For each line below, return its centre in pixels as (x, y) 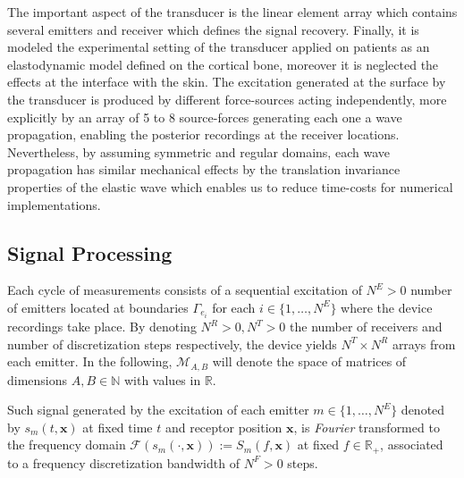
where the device (387, 307)
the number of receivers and (366, 327)
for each (234, 307)
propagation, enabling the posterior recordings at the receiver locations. (203, 134)
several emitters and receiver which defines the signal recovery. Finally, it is (213, 29)
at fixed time (118, 427)
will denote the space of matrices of (309, 361)
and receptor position (224, 427)
